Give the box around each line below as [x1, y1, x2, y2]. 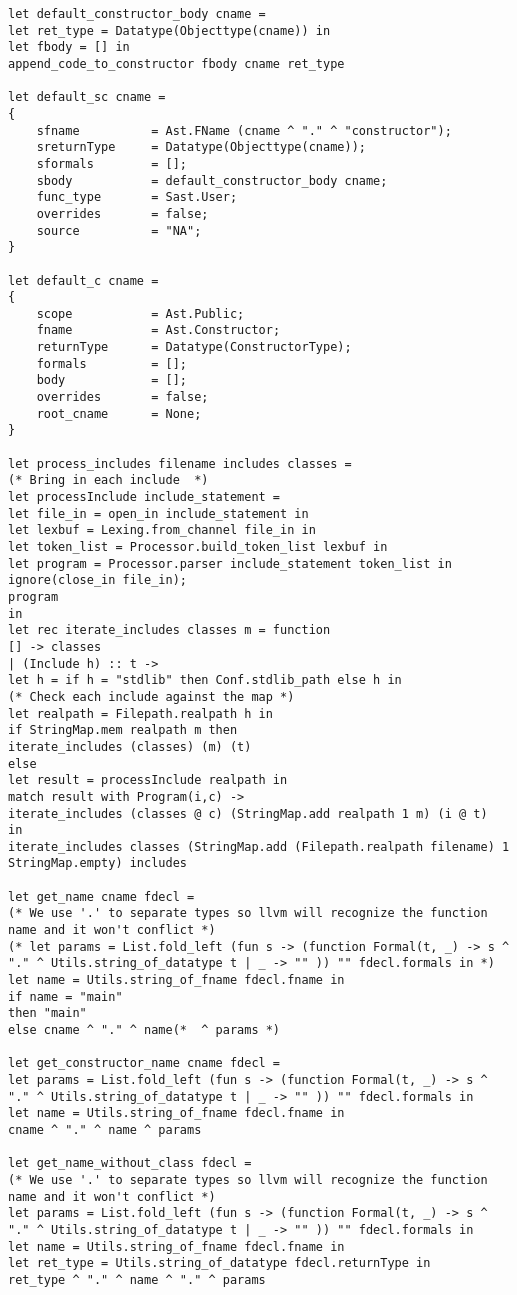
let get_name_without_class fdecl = [8, 1156, 252, 1171]
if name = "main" [8, 989, 123, 1004]
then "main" [8, 1006, 87, 1021]
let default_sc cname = [8, 90, 166, 105]
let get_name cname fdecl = [8, 889, 195, 904]
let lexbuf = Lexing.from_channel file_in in [8, 523, 316, 538]
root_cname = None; [36, 406, 202, 421]
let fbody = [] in [8, 40, 130, 55]
